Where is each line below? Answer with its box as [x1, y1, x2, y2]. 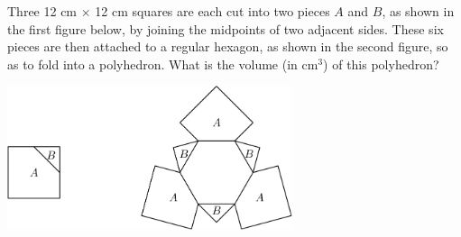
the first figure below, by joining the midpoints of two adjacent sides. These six [7, 19, 444, 38]
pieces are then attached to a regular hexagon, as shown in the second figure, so [7, 37, 448, 56]
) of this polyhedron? [323, 54, 439, 73]
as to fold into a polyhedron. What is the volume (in [7, 54, 298, 73]
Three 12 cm [7, 2, 78, 20]
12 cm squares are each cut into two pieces [95, 2, 330, 20]
